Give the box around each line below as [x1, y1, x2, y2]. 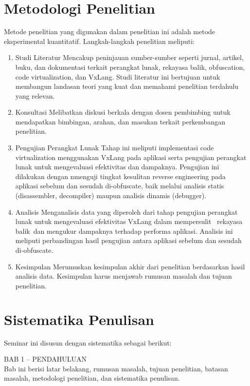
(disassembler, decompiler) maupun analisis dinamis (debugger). [15, 190, 207, 201]
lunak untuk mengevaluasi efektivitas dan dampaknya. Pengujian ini [15, 162, 219, 172]
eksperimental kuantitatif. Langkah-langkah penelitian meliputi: [4, 36, 195, 46]
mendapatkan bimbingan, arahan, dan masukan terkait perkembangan [15, 116, 225, 126]
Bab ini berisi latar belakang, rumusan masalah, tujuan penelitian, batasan [4, 363, 228, 373]
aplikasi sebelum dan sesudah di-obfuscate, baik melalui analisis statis [15, 181, 224, 191]
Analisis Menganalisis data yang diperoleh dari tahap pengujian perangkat [15, 206, 238, 217]
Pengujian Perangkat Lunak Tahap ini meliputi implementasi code [15, 142, 214, 153]
